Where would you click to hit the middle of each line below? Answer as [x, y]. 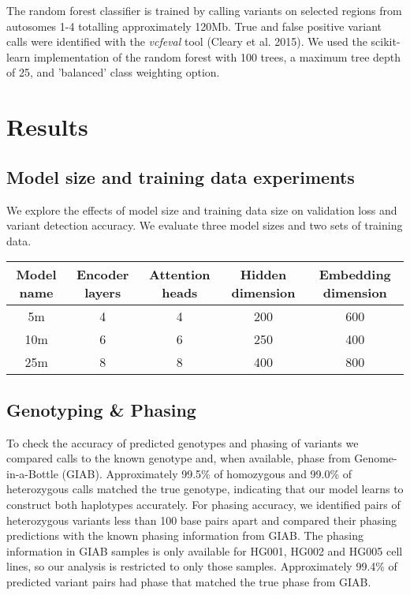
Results [47, 127]
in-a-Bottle [32, 473]
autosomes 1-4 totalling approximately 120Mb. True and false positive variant [194, 26]
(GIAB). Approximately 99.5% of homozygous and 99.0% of [207, 473]
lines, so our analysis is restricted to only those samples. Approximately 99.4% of [202, 566]
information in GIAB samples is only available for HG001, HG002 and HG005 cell [205, 550]
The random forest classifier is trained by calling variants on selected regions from [204, 10]
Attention [180, 275]
